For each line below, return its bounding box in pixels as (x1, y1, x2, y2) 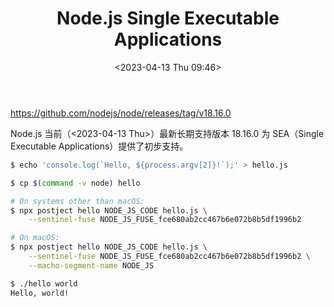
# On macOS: (10, 233, 60, 243)
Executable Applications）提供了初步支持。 (10, 140, 189, 152)
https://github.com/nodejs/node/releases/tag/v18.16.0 (10, 107, 232, 119)
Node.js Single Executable (56, 7, 280, 30)
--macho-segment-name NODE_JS (28, 260, 155, 271)
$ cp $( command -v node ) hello (10, 178, 141, 188)
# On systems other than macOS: (10, 196, 145, 206)
